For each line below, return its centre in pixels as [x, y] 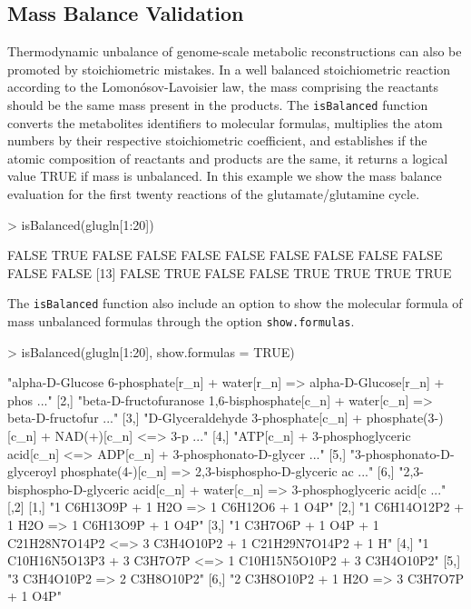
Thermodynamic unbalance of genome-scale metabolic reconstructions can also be [235, 51]
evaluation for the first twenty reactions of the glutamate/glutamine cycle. [214, 194]
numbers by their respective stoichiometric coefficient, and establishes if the [217, 140]
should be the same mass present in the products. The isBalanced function [218, 104]
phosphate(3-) [405, 418]
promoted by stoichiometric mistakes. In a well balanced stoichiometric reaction [229, 69]
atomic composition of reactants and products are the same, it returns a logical [228, 158]
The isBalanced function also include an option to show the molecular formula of [235, 303]
